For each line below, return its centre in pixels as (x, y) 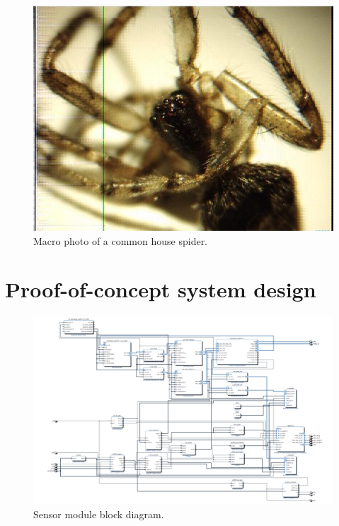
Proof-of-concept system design (161, 289)
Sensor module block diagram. (99, 514)
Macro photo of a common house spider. (121, 240)
